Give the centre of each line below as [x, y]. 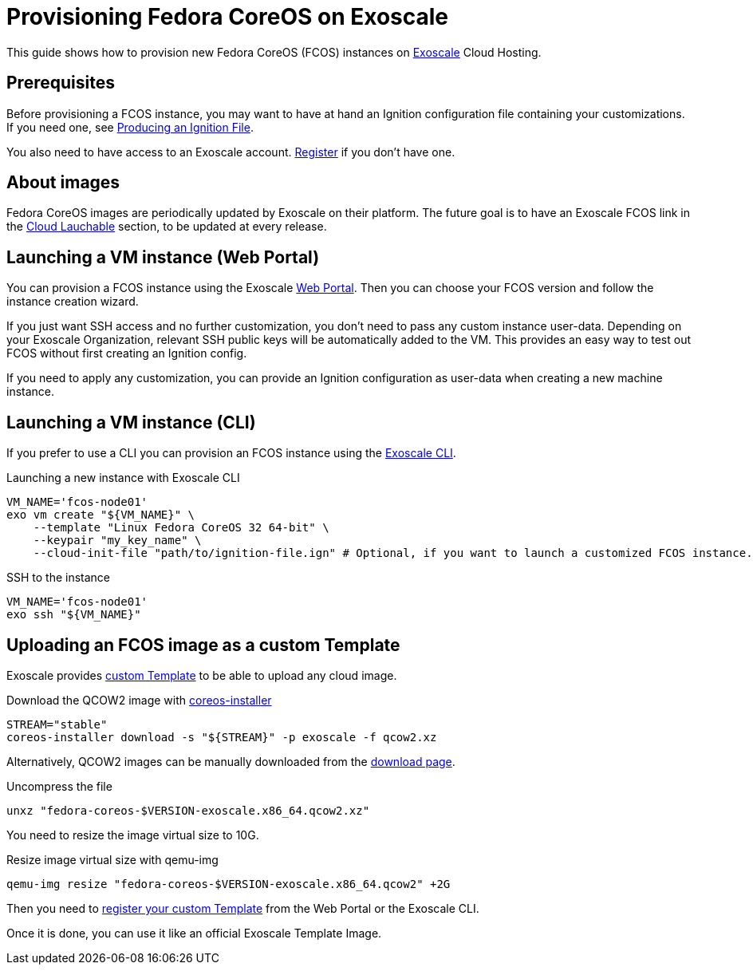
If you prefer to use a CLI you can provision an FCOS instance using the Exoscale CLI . [231, 453]
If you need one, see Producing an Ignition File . [130, 127]
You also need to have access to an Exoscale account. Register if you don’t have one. [231, 152]
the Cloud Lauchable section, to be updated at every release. [167, 227]
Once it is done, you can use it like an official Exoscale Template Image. [194, 933]
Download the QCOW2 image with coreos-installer [139, 700]
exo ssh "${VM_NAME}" [74, 615]
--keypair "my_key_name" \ [117, 541]
